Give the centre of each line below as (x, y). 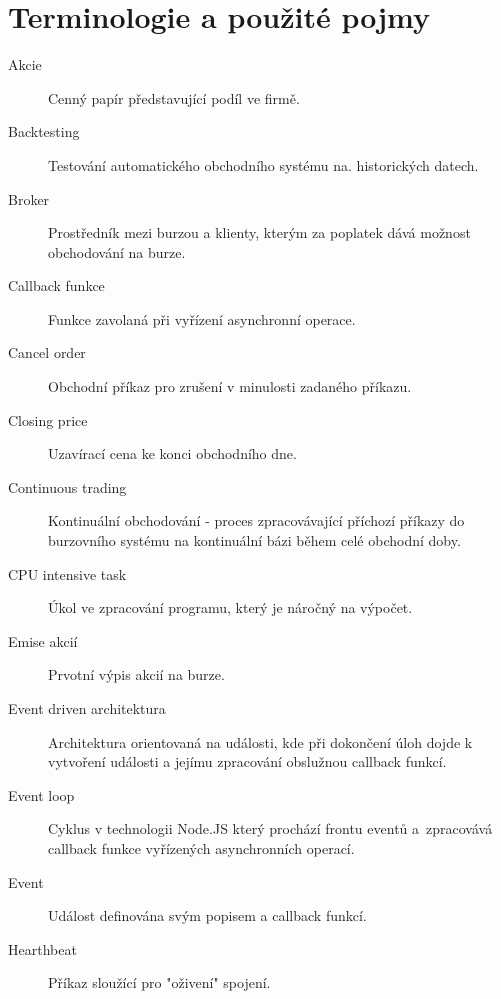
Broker (29, 198)
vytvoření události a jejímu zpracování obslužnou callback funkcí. (247, 761)
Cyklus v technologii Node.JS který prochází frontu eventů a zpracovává (270, 828)
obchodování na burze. (117, 251)
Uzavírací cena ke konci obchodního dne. (172, 453)
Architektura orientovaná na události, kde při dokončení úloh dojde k (260, 741)
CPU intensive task (67, 573)
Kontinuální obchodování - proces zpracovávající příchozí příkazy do (256, 520)
